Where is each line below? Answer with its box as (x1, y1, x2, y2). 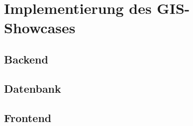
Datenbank (4, 80, 61, 96)
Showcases (4, 17, 76, 38)
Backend (4, 51, 48, 66)
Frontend (4, 110, 52, 125)
